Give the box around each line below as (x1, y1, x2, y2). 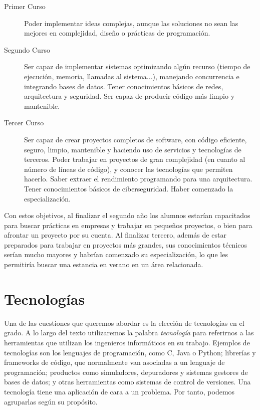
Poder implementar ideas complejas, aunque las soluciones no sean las (24, 18, 238, 28)
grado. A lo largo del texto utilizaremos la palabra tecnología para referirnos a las (4, 327, 254, 338)
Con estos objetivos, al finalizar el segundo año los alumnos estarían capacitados (4, 210, 250, 221)
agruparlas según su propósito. (4, 396, 98, 406)
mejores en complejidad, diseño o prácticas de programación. (24, 28, 210, 38)
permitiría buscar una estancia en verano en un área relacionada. (4, 259, 203, 270)
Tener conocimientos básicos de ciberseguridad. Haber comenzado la (24, 183, 233, 193)
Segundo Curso (4, 44, 50, 55)
